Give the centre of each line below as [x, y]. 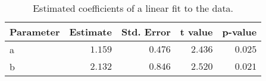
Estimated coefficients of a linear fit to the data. [133, 8]
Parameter [35, 32]
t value [196, 32]
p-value [240, 32]
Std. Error [146, 32]
